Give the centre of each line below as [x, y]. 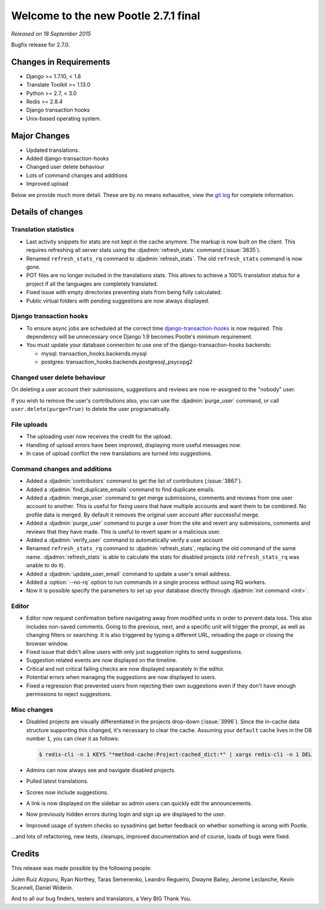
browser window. [48, 643]
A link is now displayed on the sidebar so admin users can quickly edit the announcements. [139, 803]
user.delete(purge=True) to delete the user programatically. [91, 409]
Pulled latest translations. [57, 781]
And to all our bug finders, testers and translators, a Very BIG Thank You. [101, 899]
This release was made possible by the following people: [81, 868]
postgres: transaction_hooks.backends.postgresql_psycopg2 [117, 362]
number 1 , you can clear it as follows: [73, 738]
